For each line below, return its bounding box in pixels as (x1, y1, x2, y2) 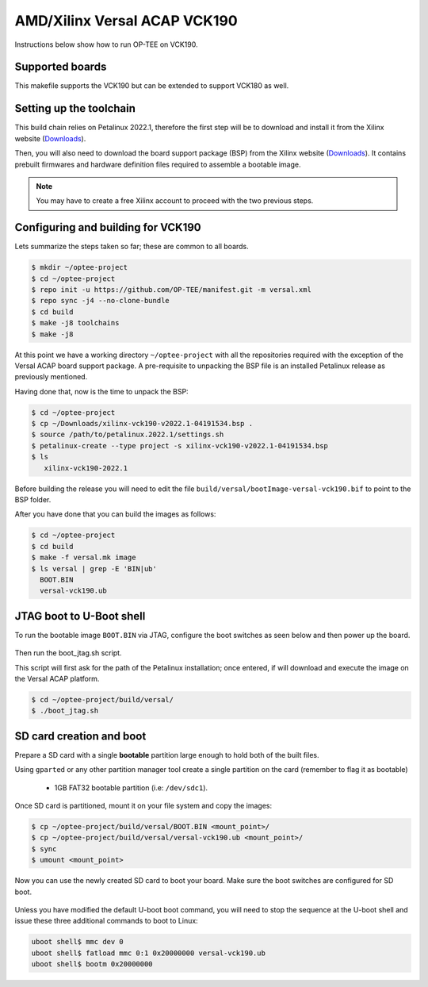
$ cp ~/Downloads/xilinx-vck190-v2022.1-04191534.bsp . (31, 419, 254, 428)
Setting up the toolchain (14, 102, 136, 115)
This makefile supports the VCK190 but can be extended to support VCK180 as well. (14, 81, 289, 90)
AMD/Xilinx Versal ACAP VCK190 (14, 12, 238, 29)
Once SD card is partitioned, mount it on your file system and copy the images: (14, 801, 273, 811)
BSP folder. (14, 495, 52, 505)
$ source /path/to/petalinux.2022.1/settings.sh (31, 430, 224, 440)
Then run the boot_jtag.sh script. (14, 648, 122, 658)
